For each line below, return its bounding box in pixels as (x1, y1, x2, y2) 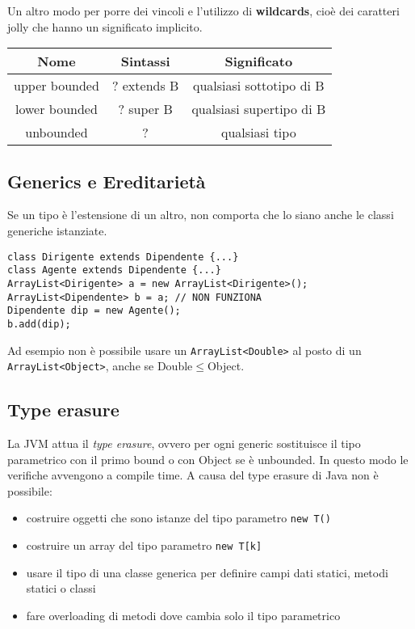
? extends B (111, 76, 179, 95)
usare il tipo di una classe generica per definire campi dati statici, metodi (26, 564, 388, 580)
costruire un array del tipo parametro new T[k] (26, 537, 262, 554)
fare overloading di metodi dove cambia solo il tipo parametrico (26, 606, 341, 623)
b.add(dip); (7, 318, 71, 330)
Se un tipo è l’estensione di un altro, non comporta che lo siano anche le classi (7, 206, 394, 223)
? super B (118, 99, 173, 119)
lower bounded (15, 99, 98, 119)
